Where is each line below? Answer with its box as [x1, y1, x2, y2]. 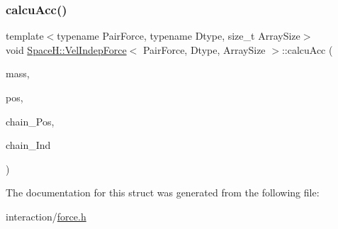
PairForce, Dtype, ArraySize [142, 42, 266, 57]
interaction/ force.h [6, 208, 86, 223]
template [6, 28, 44, 43]
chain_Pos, [6, 113, 55, 128]
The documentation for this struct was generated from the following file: [6, 185, 320, 200]
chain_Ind [6, 138, 51, 152]
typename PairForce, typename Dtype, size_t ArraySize [57, 28, 300, 43]
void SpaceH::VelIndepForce [6, 42, 127, 57]
